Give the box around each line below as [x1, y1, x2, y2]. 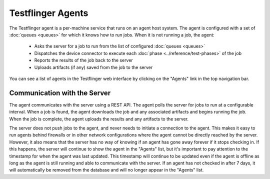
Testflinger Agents [9, 7, 88, 18]
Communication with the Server [9, 88, 111, 97]
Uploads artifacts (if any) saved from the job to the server [34, 64, 153, 70]
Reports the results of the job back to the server [34, 57, 133, 63]
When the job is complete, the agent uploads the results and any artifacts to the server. [9, 115, 189, 122]
